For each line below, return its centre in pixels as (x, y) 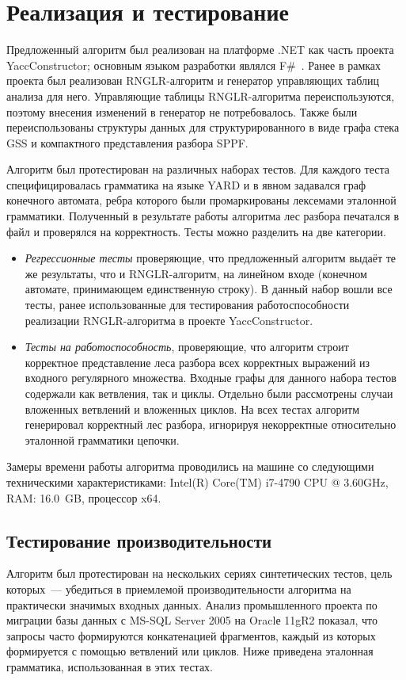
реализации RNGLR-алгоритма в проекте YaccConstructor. (169, 320)
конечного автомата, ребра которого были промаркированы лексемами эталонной (201, 200)
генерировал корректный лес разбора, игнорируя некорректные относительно (211, 424)
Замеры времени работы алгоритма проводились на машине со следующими (190, 466)
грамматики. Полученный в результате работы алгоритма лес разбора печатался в (203, 216)
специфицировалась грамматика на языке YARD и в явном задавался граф (186, 184)
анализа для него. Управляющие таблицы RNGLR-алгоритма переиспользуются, (201, 96)
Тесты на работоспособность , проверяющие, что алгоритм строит (187, 347)
